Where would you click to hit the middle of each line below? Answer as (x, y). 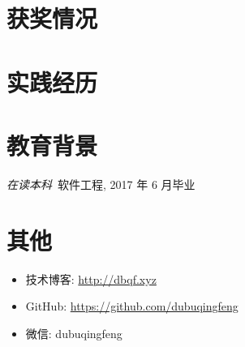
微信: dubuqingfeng (74, 333)
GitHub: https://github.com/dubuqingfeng (132, 306)
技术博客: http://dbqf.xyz (91, 278)
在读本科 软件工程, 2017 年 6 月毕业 (101, 184)
